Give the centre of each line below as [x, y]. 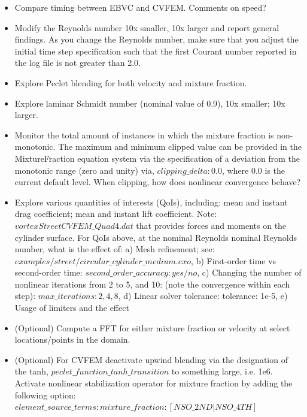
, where [235, 170]
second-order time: [48, 272]
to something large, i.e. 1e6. [222, 371]
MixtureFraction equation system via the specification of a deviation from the [157, 158]
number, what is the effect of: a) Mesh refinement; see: [115, 249]
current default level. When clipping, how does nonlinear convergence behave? [158, 182]
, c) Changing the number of [249, 272]
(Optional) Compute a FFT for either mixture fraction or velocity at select [152, 327]
